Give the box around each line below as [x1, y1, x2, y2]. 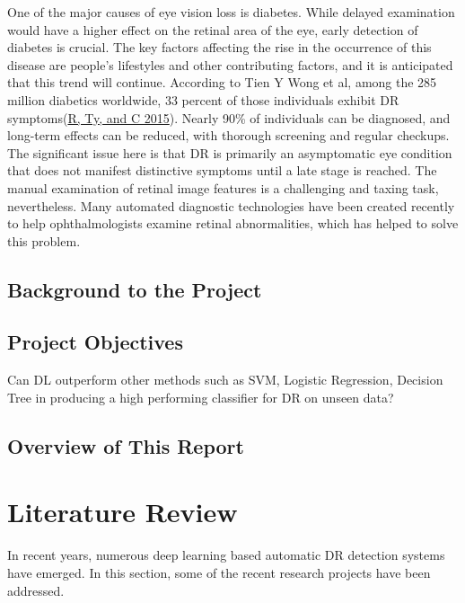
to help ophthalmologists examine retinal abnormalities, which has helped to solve [7, 214, 459, 233]
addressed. [7, 581, 65, 599]
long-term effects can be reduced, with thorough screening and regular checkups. [7, 126, 450, 145]
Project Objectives [7, 328, 183, 356]
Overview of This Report [7, 431, 244, 459]
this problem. [7, 231, 81, 250]
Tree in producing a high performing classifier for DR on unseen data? [7, 387, 394, 406]
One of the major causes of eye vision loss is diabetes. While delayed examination [7, 3, 455, 21]
